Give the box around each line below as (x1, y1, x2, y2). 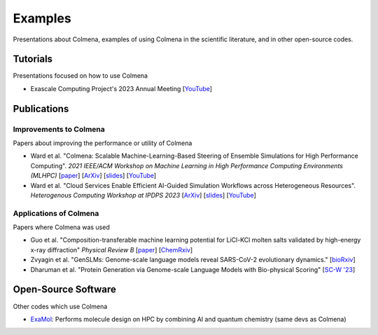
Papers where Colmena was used (13, 223, 110, 231)
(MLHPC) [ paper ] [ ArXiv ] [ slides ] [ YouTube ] (30, 172, 157, 180)
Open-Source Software (13, 284, 117, 296)
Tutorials (13, 53, 52, 65)
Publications (13, 102, 69, 115)
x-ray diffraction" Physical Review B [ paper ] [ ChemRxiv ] (30, 245, 193, 254)
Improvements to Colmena (13, 124, 105, 134)
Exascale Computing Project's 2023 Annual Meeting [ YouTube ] (30, 84, 213, 93)
